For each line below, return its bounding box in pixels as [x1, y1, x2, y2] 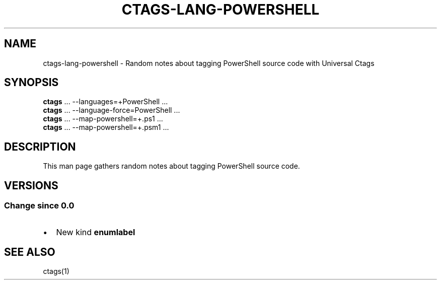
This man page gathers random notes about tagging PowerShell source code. [43, 162, 300, 171]
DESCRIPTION [4, 140, 76, 153]
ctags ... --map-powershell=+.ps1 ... [43, 114, 163, 123]
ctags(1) [43, 267, 69, 276]
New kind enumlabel [56, 227, 135, 237]
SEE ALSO [4, 245, 55, 258]
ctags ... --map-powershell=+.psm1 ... [43, 123, 169, 132]
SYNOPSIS [4, 76, 59, 89]
